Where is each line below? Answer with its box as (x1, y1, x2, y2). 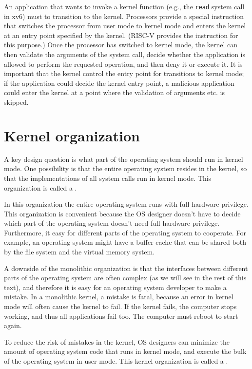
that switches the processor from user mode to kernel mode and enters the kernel (4, 20, 246, 31)
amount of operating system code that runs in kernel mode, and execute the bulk (4, 346, 247, 356)
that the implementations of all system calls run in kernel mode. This (4, 173, 212, 183)
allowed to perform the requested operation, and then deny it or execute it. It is (4, 58, 243, 69)
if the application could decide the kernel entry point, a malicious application (4, 78, 234, 88)
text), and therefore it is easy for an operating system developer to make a (4, 282, 227, 292)
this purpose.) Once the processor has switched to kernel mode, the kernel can (4, 39, 237, 50)
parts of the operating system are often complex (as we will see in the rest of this (4, 272, 247, 283)
